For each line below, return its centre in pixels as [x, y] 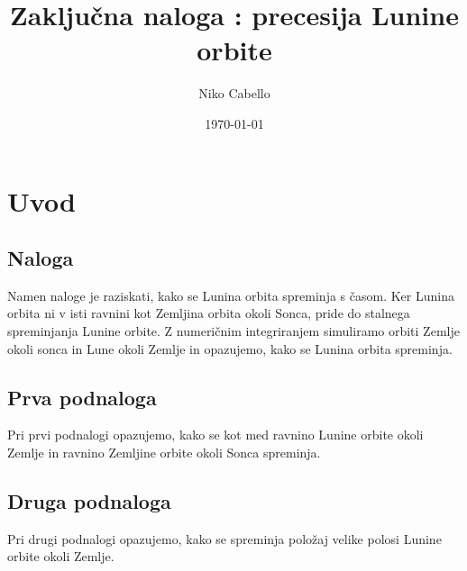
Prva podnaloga [82, 397]
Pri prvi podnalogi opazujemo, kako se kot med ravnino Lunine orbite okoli [215, 435]
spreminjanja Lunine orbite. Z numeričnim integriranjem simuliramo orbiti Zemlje [233, 331]
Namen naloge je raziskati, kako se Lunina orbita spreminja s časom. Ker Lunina [231, 295]
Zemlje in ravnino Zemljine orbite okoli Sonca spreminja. [164, 453]
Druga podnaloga [89, 501]
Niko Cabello [234, 93]
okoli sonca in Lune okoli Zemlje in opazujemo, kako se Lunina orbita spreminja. [230, 348]
